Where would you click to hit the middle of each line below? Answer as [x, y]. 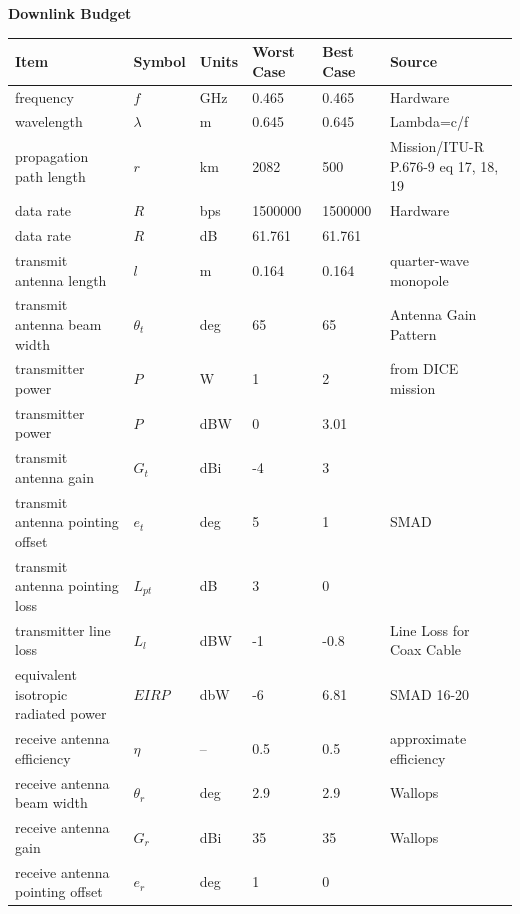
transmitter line [63, 629]
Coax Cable [425, 649]
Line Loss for [429, 629]
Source [413, 60]
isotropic [41, 693]
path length [50, 175]
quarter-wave [429, 259]
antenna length [61, 279]
